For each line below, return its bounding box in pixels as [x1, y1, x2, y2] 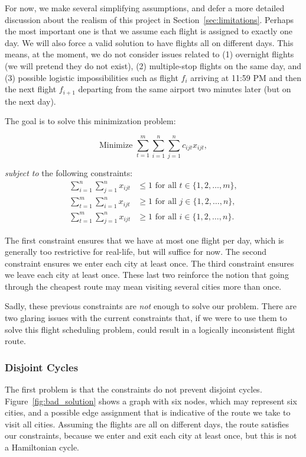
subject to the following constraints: [5, 166, 133, 179]
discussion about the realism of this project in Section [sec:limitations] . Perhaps [5, 13, 294, 25]
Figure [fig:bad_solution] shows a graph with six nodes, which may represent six [5, 394, 297, 407]
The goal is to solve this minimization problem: [5, 115, 176, 127]
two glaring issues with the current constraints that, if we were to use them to [5, 312, 287, 324]
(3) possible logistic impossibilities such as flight [5, 71, 178, 83]
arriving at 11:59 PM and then [190, 71, 301, 83]
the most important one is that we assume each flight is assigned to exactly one [5, 25, 293, 37]
